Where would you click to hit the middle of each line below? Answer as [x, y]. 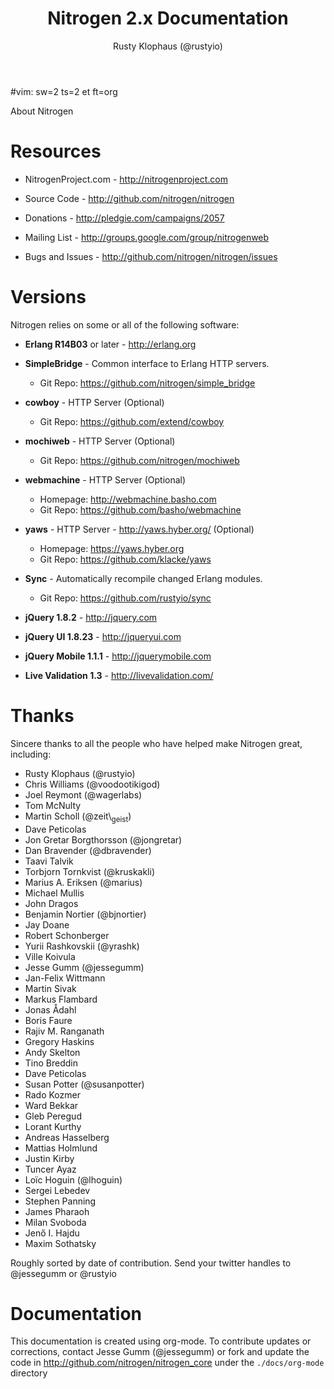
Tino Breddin [51, 1063]
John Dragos [51, 903]
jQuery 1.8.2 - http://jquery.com [91, 617]
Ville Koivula [50, 956]
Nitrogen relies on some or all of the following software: [125, 324]
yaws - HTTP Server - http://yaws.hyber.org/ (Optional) [139, 529]
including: [31, 754]
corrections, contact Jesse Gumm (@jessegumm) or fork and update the [160, 1352]
